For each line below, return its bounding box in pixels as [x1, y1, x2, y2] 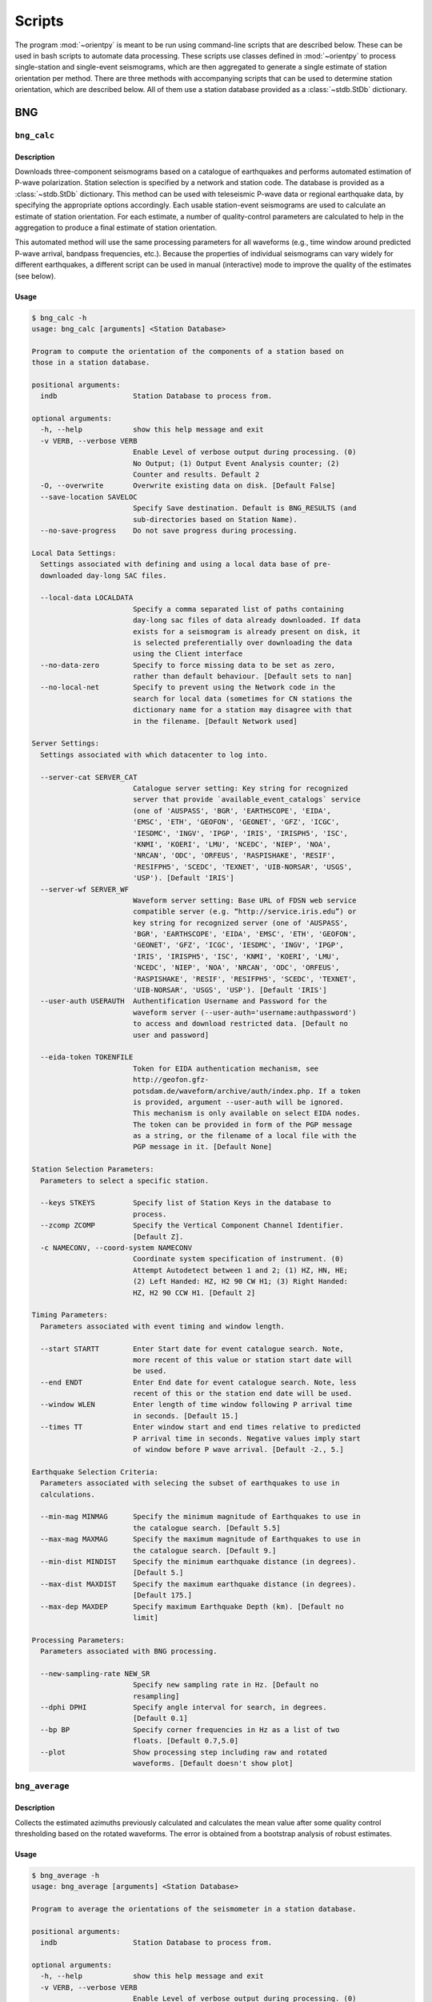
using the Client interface [132, 649, 243, 658]
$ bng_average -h [31, 1871, 100, 1879]
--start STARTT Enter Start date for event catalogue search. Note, [40, 1344, 344, 1353]
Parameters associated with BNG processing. [40, 1646, 218, 1656]
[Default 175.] [132, 1590, 192, 1600]
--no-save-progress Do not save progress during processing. [40, 526, 298, 535]
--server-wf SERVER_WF [40, 885, 130, 894]
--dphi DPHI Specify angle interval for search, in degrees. [40, 1703, 327, 1712]
